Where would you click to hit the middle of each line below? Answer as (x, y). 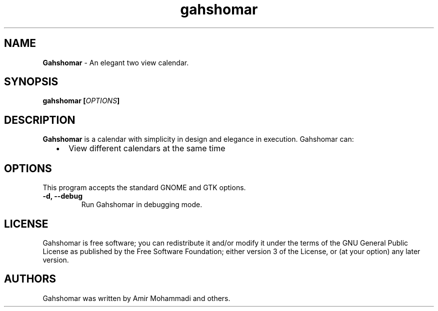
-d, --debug (62, 196)
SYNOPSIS (31, 82)
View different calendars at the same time (147, 149)
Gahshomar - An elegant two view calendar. (116, 62)
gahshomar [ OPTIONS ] (81, 101)
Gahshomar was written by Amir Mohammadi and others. (136, 298)
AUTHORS (30, 279)
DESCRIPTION (40, 120)
